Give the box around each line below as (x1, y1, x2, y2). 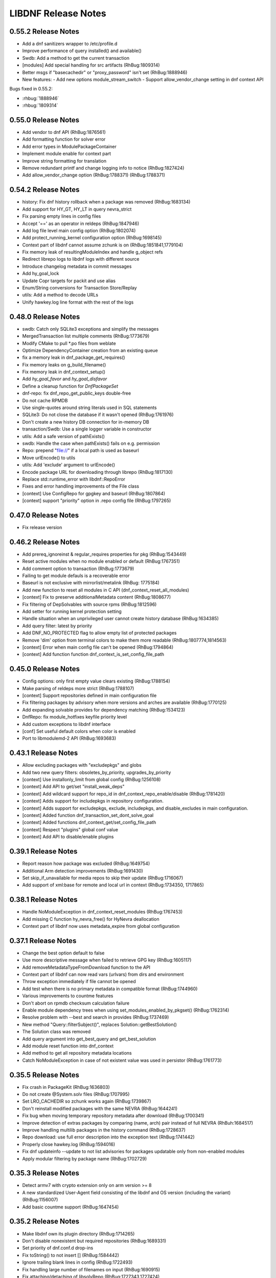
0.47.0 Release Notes (9, 511, 79, 519)
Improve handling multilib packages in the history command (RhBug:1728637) (22, 1127, 186, 1133)
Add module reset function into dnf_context (22, 1043, 114, 1049)
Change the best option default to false (22, 950, 105, 956)
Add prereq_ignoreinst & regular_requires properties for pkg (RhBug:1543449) (22, 551, 187, 557)
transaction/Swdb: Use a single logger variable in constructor (22, 426, 152, 432)
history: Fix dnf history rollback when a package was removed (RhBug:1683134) (22, 199, 191, 205)
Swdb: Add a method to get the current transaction (22, 55, 130, 61)
